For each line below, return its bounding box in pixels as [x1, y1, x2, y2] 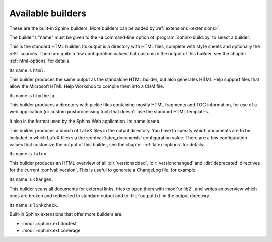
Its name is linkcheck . [9, 202, 58, 208]
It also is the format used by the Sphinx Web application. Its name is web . [9, 118, 161, 124]
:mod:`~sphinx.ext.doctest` [22, 220, 78, 226]
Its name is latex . [9, 151, 48, 157]
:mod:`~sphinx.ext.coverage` [22, 227, 82, 233]
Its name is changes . [9, 176, 53, 183]
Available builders [9, 8, 87, 19]
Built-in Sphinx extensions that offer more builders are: [9, 211, 123, 217]
